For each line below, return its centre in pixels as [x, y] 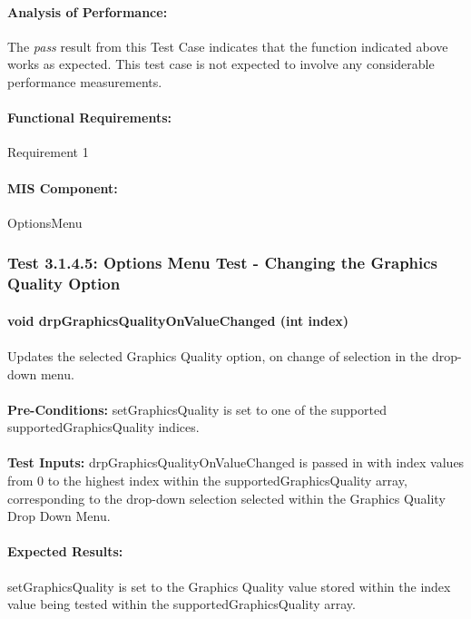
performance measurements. [85, 81]
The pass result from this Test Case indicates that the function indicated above [228, 46]
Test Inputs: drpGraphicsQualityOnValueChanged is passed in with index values [236, 462]
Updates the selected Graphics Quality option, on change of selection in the [218, 355]
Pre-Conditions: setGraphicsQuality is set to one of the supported [197, 409]
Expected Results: [65, 551]
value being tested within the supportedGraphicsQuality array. [182, 604]
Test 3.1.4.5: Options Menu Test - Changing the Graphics [223, 263]
